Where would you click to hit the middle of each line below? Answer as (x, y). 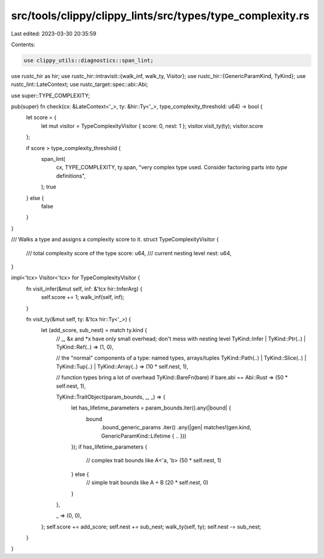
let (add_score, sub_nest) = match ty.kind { (94, 330)
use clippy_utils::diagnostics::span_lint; (89, 60)
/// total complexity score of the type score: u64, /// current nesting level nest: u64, (129, 253)
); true (49, 187)
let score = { (41, 118)
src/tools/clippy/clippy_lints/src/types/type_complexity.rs (160, 16)
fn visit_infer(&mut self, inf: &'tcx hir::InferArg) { (84, 289)
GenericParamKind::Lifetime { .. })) (144, 436)
